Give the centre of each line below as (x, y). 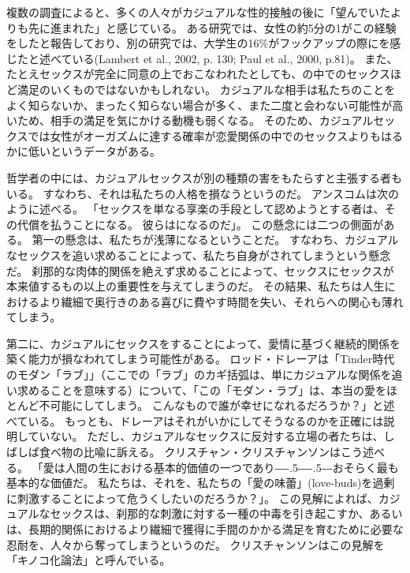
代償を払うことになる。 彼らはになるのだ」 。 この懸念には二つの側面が (200, 224)
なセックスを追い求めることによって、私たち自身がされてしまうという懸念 (199, 255)
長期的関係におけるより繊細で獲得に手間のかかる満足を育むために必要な (216, 529)
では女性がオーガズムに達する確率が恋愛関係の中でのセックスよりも (204, 135)
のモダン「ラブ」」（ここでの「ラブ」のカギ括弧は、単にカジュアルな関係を (199, 375)
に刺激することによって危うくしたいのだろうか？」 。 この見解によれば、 (192, 498)
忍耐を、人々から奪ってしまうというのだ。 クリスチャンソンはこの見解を (196, 544)
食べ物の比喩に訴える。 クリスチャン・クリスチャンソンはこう (201, 452)
